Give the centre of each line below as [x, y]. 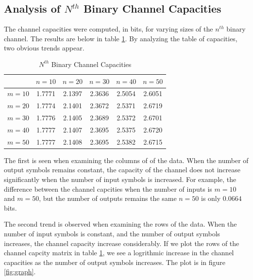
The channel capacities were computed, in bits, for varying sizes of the [109, 29]
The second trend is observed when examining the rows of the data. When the [120, 224]
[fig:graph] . [20, 272]
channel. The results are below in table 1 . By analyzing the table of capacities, [121, 38]
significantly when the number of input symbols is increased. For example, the [120, 179]
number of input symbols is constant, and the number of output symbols [112, 234]
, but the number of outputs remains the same [108, 198]
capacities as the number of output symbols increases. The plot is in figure [115, 262]
